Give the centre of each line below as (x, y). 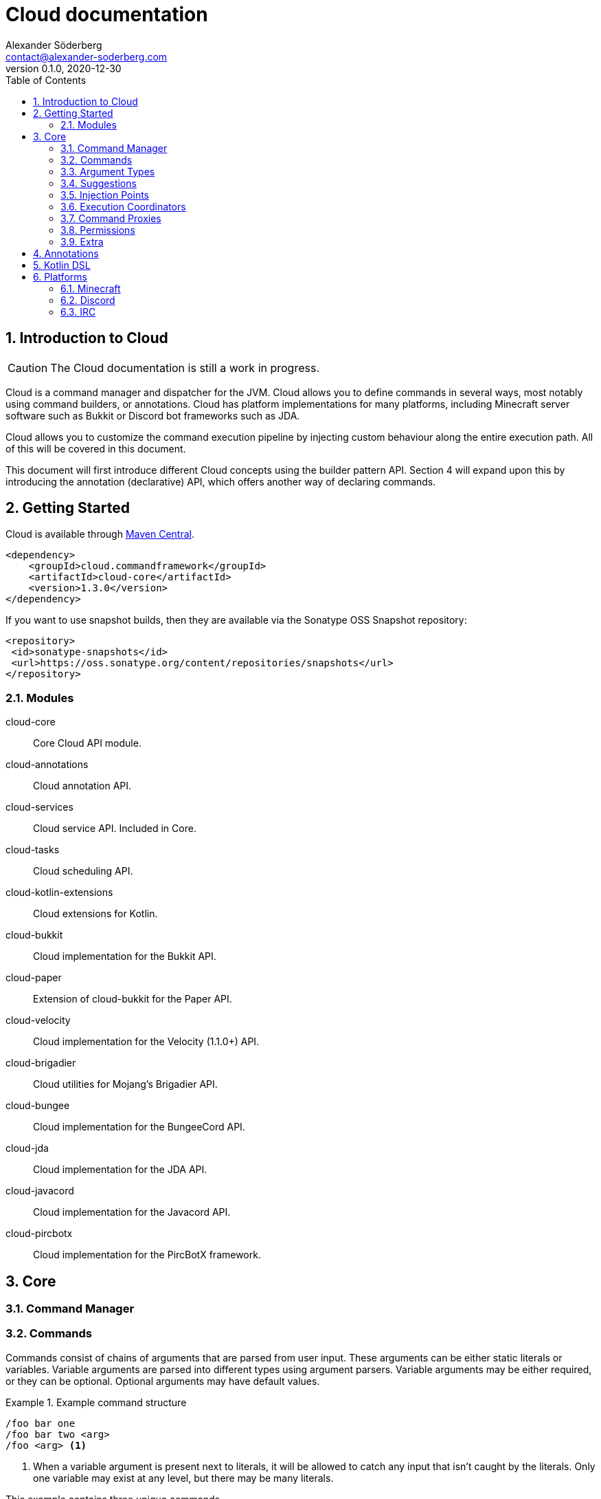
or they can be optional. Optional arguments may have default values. (163, 1381)
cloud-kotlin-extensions (59, 893)
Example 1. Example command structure (96, 1402)
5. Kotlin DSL (62, 265)
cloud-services (39, 807)
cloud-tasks (33, 850)
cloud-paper (34, 978)
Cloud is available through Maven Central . (100, 534)
